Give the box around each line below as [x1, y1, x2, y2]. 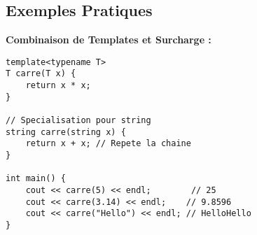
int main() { [6, 173, 66, 184]
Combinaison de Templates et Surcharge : [6, 32, 211, 47]
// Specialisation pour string [6, 115, 151, 126]
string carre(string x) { [6, 127, 126, 137]
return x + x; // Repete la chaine [25, 138, 191, 149]
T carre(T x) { [6, 69, 76, 79]
